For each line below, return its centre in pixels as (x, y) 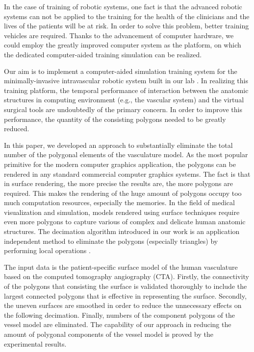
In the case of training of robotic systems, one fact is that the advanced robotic (123, 6)
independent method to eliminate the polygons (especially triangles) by (111, 241)
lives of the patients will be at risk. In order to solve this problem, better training (127, 26)
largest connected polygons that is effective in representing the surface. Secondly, (125, 295)
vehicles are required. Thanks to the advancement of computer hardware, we (119, 35)
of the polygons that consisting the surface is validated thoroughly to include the (126, 286)
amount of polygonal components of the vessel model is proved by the (109, 334)
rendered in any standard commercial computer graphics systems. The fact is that (127, 174)
